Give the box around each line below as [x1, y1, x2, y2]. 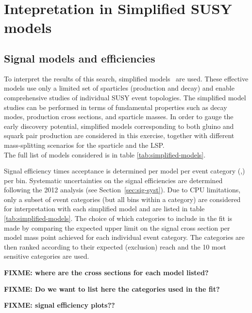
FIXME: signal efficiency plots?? [4, 300, 115, 310]
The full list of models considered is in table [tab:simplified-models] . [4, 149, 206, 159]
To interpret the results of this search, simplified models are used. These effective [4, 73, 249, 83]
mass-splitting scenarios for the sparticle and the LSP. [4, 140, 165, 150]
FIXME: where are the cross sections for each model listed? [4, 267, 209, 278]
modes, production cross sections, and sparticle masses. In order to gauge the [4, 111, 234, 122]
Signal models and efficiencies [4, 50, 155, 65]
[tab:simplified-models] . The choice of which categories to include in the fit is [4, 213, 233, 223]
